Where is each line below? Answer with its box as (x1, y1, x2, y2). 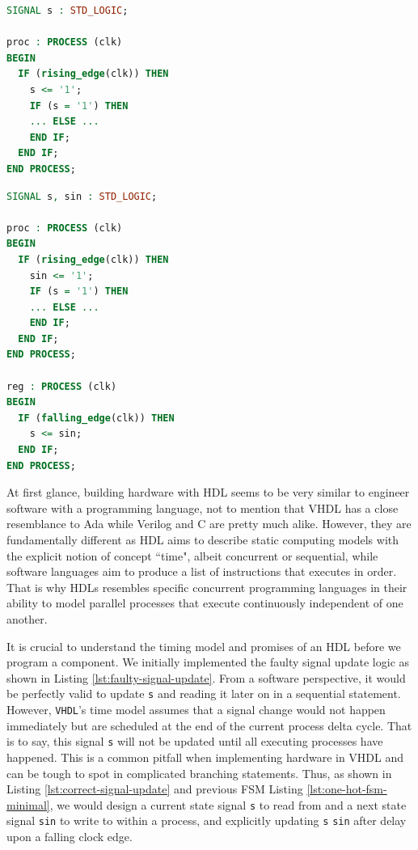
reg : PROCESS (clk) (6, 380, 117, 392)
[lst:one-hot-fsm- (306, 780, 387, 797)
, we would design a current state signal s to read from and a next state (49, 796, 407, 813)
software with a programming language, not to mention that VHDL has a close (6, 499, 399, 516)
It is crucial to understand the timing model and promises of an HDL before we (6, 637, 401, 654)
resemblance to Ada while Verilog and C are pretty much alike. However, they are (6, 515, 412, 532)
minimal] (6, 796, 50, 813)
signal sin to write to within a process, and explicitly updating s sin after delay (6, 812, 407, 829)
